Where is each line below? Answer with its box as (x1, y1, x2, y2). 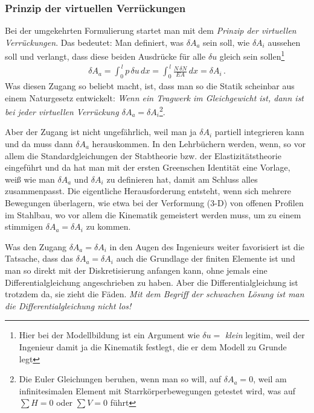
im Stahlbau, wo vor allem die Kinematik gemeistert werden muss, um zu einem (5, 208, 301, 221)
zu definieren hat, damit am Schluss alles (106, 172, 258, 185)
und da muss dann (5, 137, 73, 150)
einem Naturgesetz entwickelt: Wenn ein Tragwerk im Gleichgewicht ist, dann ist (5, 91, 304, 104)
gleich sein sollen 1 (219, 48, 285, 63)
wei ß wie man (5, 172, 55, 185)
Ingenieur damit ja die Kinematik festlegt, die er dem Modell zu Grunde (19, 340, 287, 353)
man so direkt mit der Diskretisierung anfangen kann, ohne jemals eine (5, 263, 268, 276)
